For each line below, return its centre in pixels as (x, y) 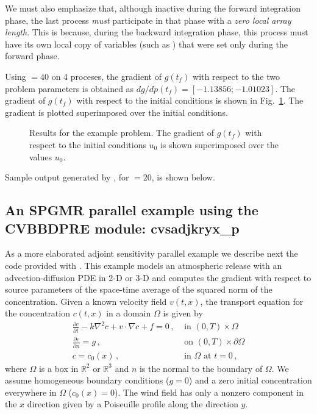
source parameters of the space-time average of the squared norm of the (139, 289)
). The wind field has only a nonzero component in (209, 392)
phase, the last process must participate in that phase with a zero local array (148, 20)
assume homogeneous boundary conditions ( (87, 380)
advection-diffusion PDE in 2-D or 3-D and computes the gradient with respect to (158, 277)
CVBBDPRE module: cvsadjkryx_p (122, 228)
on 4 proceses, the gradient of (106, 76)
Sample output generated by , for (67, 177)
